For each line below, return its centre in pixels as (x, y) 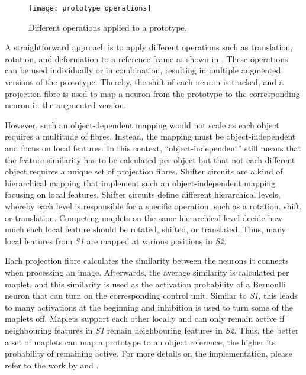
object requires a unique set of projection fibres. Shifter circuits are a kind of (144, 171)
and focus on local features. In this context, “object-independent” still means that (153, 148)
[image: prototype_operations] (90, 8)
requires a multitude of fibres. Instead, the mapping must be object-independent (150, 136)
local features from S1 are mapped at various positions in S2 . (116, 240)
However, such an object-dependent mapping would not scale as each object (142, 125)
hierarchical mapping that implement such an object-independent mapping (140, 182)
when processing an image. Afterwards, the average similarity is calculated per (147, 272)
